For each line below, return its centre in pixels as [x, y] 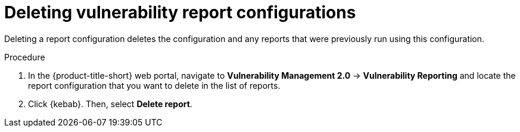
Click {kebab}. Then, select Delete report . [110, 104]
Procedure [25, 57]
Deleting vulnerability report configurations [180, 12]
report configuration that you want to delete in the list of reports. [154, 85]
